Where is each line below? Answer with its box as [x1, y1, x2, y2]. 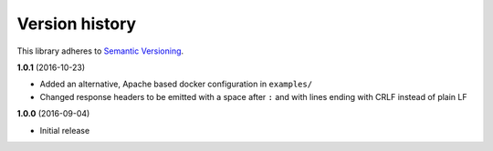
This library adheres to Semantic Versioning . [16, 45, 184, 56]
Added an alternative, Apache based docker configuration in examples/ [39, 78, 313, 90]
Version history [16, 14, 137, 34]
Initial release [39, 125, 90, 136]
